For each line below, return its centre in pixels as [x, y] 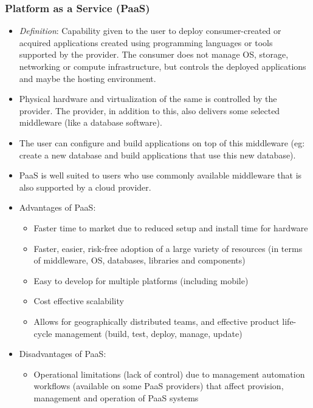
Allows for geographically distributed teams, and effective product [156, 321]
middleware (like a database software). [91, 122]
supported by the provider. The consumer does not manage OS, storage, [154, 54]
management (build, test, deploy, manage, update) [149, 333]
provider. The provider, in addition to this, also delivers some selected [150, 110]
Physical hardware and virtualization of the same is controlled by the [148, 99]
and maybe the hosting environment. [88, 78]
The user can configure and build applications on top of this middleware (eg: [162, 142]
